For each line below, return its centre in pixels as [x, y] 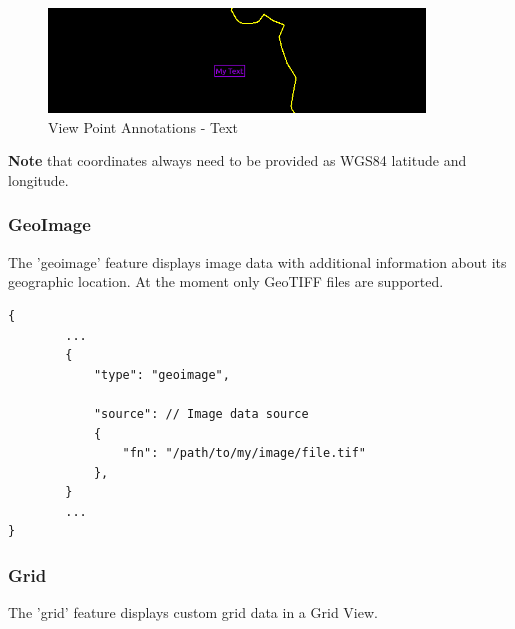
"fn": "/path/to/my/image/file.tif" [244, 453]
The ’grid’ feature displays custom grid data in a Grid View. [193, 612]
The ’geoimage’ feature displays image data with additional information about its [257, 261]
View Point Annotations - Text [143, 126]
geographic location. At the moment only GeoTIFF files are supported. [226, 281]
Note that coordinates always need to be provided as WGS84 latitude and [237, 160]
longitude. [38, 179]
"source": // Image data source [201, 413]
